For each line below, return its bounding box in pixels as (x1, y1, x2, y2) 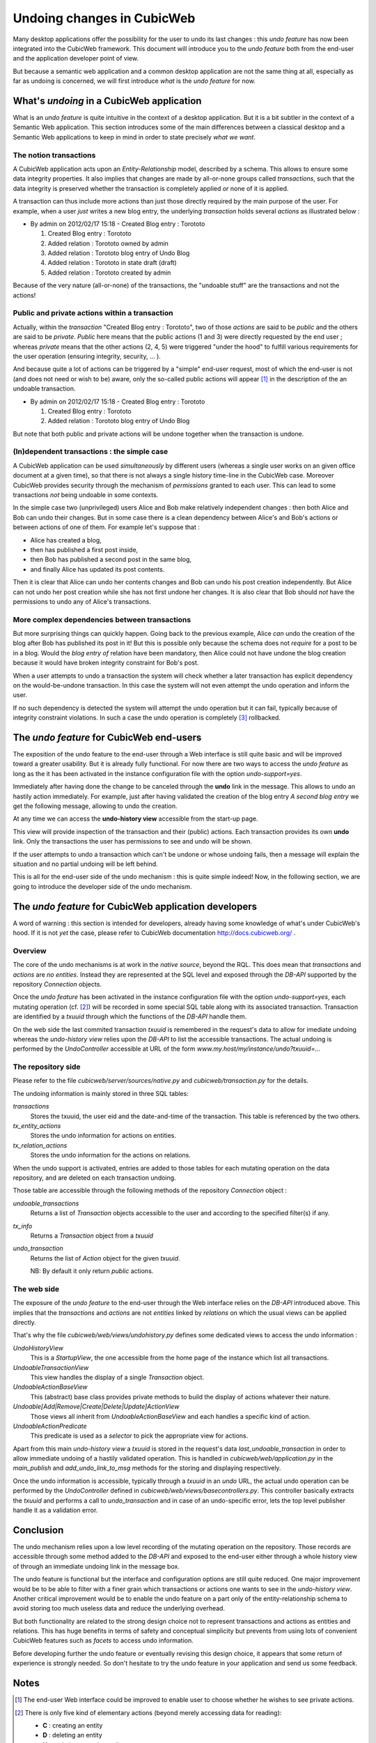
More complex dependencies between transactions (13, 614, 191, 624)
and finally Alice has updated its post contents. (30, 565, 165, 573)
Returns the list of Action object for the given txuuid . (30, 1254, 180, 1262)
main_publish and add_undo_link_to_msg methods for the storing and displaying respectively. (13, 1464, 281, 1472)
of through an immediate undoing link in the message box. (13, 1562, 180, 1570)
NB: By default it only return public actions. (30, 1267, 154, 1275)
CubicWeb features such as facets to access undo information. (13, 1636, 194, 1645)
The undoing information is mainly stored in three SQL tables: (13, 1089, 189, 1097)
